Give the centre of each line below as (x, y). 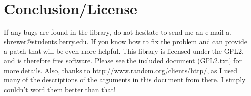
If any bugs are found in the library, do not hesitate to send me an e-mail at (118, 32)
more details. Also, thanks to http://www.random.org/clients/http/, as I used (121, 70)
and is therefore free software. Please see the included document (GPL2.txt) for (123, 60)
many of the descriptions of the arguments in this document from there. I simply (125, 80)
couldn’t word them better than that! (60, 89)
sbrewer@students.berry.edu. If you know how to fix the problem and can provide (125, 41)
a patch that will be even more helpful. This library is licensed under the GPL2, (124, 51)
